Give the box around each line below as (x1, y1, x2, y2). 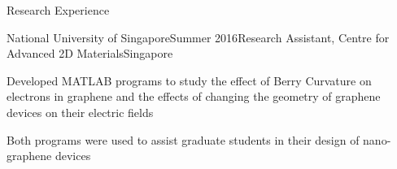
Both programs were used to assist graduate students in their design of (7, 131, 360, 148)
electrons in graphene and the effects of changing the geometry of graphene (7, 88, 381, 105)
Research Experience (7, 2, 110, 18)
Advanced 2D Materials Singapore (7, 45, 173, 62)
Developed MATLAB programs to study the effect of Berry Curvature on (7, 71, 372, 89)
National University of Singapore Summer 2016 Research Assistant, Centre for (7, 28, 390, 45)
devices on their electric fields (7, 103, 154, 120)
